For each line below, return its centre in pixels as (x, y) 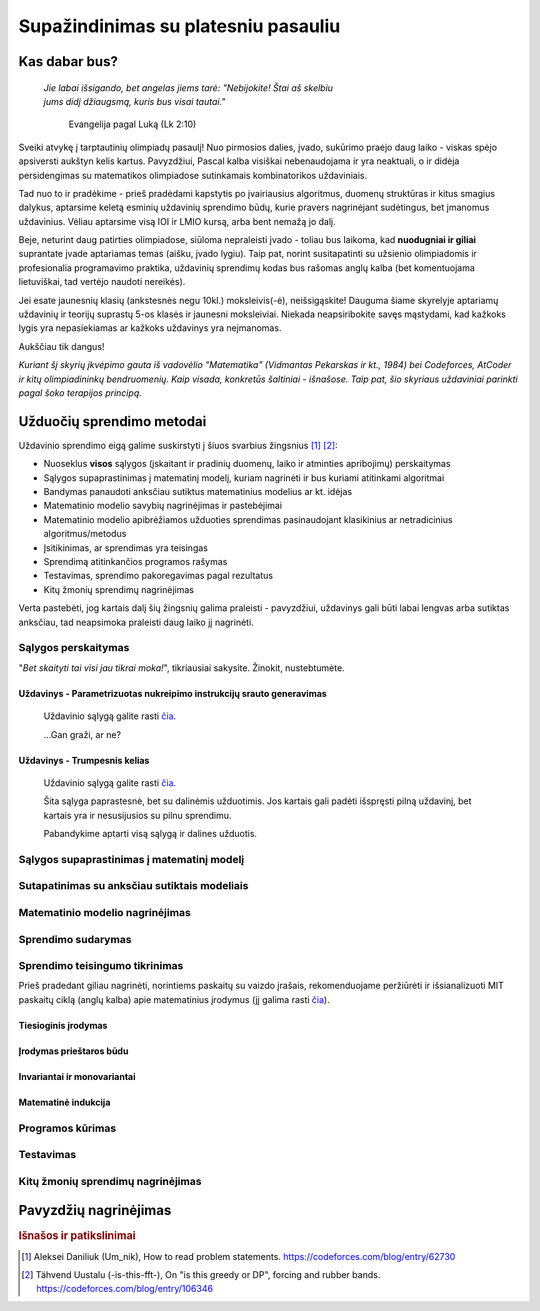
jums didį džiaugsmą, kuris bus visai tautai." (134, 101)
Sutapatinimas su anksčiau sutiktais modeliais (133, 886)
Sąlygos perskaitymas (74, 648)
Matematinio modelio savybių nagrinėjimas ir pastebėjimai (163, 506)
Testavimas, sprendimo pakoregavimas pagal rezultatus (158, 576)
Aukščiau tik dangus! (61, 346)
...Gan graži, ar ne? (82, 734)
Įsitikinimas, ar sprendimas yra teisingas (126, 547)
